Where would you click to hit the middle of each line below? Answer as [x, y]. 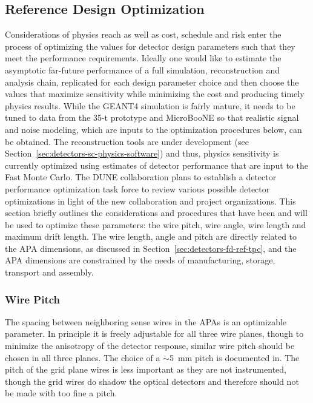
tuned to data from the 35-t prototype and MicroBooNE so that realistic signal [152, 117]
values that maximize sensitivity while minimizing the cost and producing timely [155, 94]
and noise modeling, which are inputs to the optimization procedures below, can [153, 129]
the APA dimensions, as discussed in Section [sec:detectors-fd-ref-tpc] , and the [151, 248]
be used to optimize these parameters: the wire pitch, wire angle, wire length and [156, 224]
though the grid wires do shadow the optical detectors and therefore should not [152, 381]
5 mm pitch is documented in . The [234, 357]
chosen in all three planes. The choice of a [83, 357]
